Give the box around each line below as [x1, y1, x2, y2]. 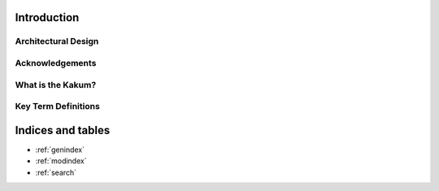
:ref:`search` [35, 167, 77, 177]
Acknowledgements [15, 57, 97, 68]
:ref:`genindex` [35, 145, 85, 154]
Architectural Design [15, 36, 99, 47]
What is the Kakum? [15, 79, 97, 90]
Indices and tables [15, 123, 111, 137]
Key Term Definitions [15, 101, 101, 112]
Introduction [15, 11, 80, 24]
